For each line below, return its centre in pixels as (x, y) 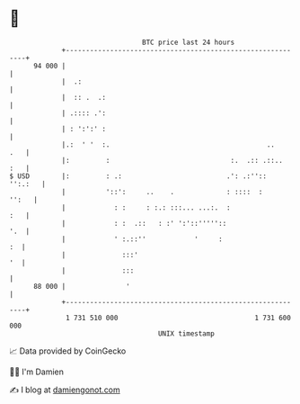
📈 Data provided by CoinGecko (68, 351)
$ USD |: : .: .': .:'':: (138, 176)
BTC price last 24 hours (189, 42)
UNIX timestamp (186, 333)
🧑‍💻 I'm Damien (37, 372)
